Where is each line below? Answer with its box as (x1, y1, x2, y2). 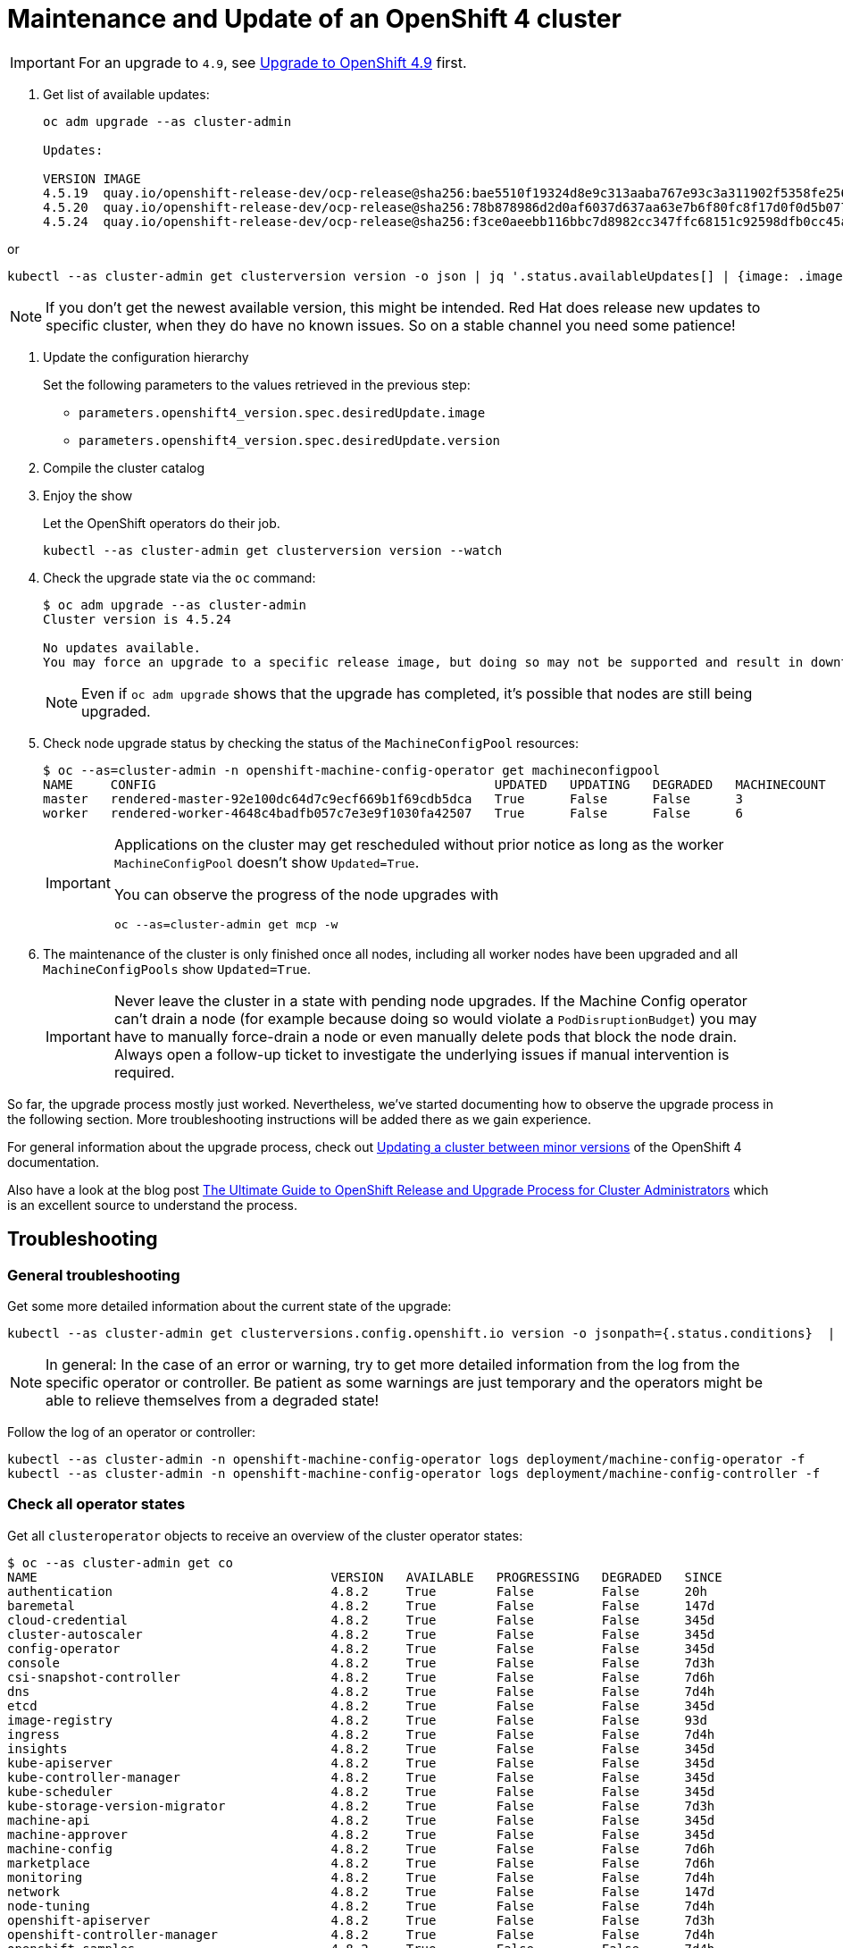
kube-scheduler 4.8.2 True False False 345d (7, 1784, 715, 1799)
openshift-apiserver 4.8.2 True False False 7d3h (7, 1912, 715, 1927)
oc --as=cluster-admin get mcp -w (113, 917, 338, 931)
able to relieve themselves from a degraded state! (46, 1390, 380, 1409)
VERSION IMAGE (43, 171, 141, 186)
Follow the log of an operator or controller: (7, 1423, 256, 1440)
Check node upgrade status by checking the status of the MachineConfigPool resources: (43, 735, 579, 751)
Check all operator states (7, 1495, 186, 1514)
